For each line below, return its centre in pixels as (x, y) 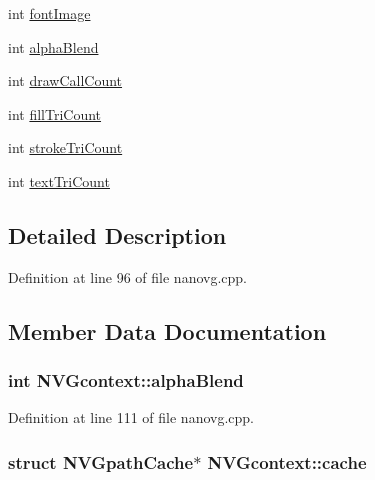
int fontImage (49, 13)
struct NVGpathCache (101, 461)
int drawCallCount (65, 80)
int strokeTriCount (65, 147)
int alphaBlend (53, 46)
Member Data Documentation (167, 330)
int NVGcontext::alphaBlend (126, 380)
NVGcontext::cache (287, 461)
